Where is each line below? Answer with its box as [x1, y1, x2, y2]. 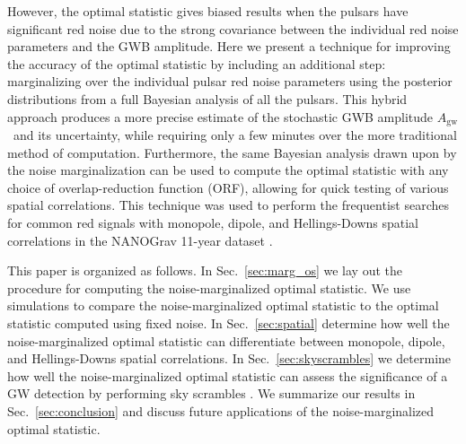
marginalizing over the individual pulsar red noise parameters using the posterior [7, 72, 453, 91]
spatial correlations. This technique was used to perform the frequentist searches [7, 196, 449, 214]
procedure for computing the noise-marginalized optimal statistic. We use [7, 278, 411, 297]
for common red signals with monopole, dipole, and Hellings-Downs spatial [7, 213, 419, 231]
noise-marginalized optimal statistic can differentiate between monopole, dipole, [7, 331, 445, 350]
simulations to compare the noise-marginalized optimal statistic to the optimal [7, 296, 439, 315]
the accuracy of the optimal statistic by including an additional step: [7, 54, 386, 73]
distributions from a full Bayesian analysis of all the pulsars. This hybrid [7, 89, 408, 108]
